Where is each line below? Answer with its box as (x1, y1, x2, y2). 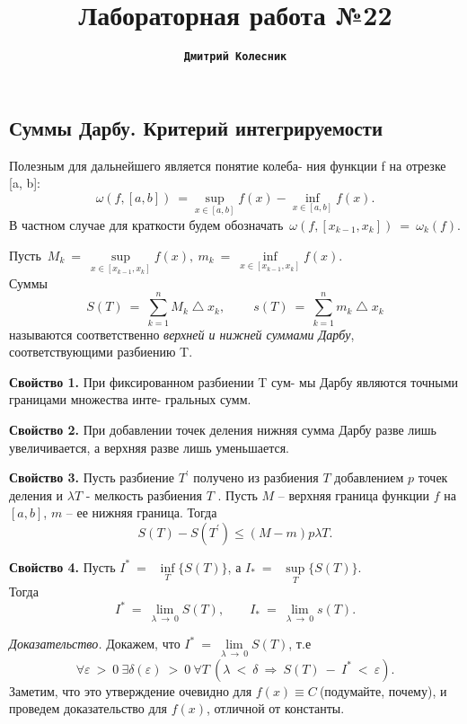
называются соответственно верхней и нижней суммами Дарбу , (9, 324, 355, 343)
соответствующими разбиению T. (9, 342, 193, 361)
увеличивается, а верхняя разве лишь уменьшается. (9, 437, 290, 456)
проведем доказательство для (9, 699, 167, 718)
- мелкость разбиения (85, 485, 203, 504)
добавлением (334, 468, 404, 487)
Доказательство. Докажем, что (9, 634, 181, 653)
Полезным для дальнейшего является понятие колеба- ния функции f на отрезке (9, 155, 446, 174)
